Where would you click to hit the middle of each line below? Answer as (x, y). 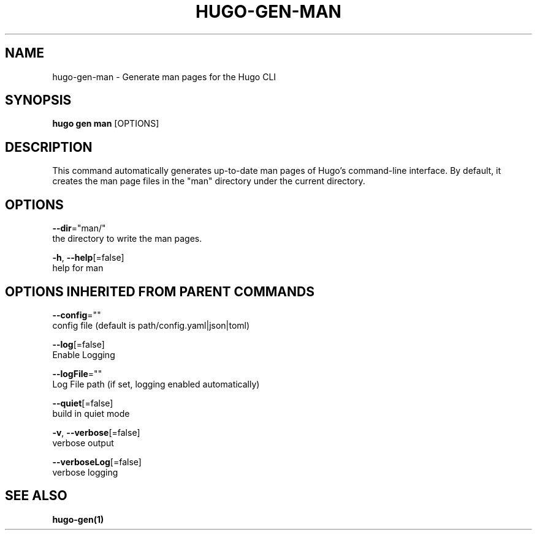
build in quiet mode (91, 413)
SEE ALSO (36, 496)
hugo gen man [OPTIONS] (106, 124)
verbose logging (85, 472)
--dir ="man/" (79, 228)
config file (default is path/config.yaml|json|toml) (151, 325)
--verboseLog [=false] (97, 462)
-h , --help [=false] (88, 258)
